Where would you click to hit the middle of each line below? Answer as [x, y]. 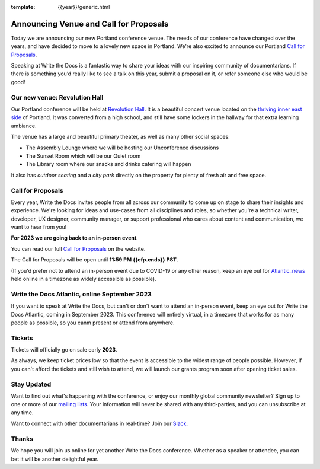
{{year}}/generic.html [84, 7]
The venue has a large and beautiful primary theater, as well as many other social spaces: [121, 137]
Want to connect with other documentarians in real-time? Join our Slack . [100, 423]
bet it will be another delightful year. [55, 459]
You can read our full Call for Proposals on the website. [78, 248]
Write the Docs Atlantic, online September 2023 [81, 294]
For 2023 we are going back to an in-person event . [75, 238]
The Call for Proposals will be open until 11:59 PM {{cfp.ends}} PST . [95, 260]
